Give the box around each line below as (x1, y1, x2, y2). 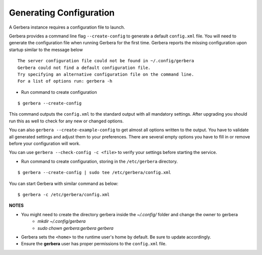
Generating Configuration (9, 7, 115, 18)
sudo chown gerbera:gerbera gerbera (37, 225, 114, 231)
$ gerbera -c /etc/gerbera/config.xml (17, 192, 110, 197)
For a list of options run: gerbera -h (17, 78, 113, 84)
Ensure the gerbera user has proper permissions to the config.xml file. (21, 241, 167, 247)
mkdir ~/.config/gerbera (37, 219, 86, 224)
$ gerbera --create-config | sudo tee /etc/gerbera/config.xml (17, 170, 171, 175)
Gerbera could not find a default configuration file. (17, 65, 151, 70)
